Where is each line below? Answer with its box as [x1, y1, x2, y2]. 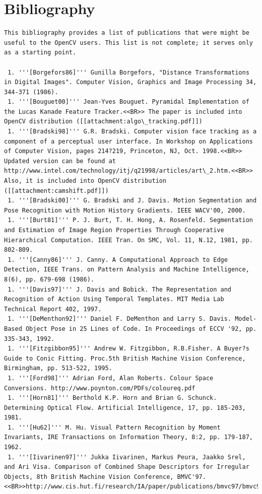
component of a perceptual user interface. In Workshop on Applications [4, 137, 253, 145]
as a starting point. [4, 49, 77, 56]
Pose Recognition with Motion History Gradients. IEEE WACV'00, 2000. [4, 206, 246, 214]
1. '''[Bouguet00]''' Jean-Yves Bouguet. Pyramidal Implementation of [8, 98, 249, 106]
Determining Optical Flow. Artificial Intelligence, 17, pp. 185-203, [4, 404, 246, 411]
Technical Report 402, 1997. [4, 305, 102, 313]
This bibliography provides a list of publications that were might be [4, 29, 249, 37]
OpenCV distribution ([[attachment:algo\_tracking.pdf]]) [4, 118, 203, 125]
